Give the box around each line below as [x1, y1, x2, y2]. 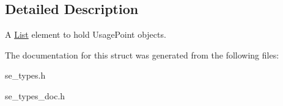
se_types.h [5, 69, 46, 82]
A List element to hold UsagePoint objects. [5, 28, 166, 41]
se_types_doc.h [5, 89, 65, 102]
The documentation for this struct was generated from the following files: [5, 48, 279, 61]
